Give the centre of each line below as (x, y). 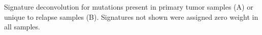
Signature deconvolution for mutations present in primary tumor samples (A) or (129, 7)
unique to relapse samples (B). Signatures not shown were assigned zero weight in (131, 16)
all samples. (22, 27)
